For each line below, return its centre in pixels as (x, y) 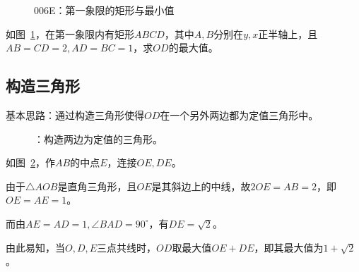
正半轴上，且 (288, 33)
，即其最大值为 (289, 247)
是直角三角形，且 (97, 186)
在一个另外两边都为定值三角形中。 (239, 115)
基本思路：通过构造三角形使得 (75, 115)
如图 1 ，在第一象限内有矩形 (70, 33)
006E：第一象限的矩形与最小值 (104, 10)
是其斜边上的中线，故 (201, 186)
